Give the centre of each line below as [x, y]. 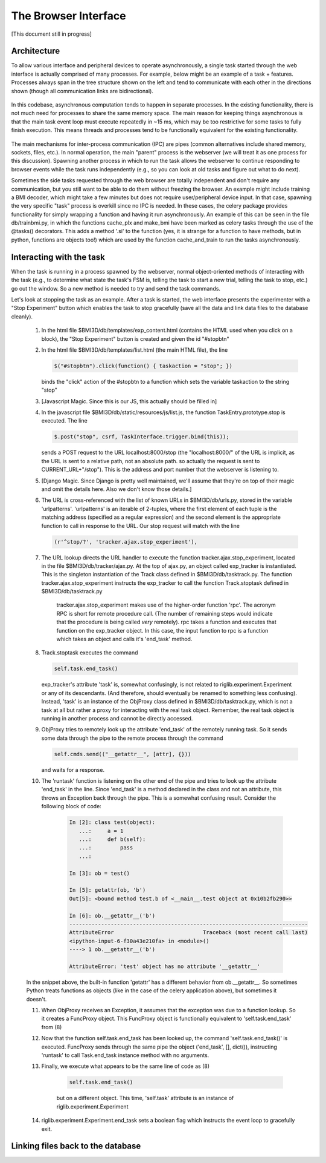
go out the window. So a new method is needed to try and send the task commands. [116, 288]
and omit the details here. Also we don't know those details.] [117, 489]
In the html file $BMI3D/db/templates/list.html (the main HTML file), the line [135, 350]
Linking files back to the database [76, 1146]
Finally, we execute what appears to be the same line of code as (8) [126, 1066]
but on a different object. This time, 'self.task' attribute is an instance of [145, 1098]
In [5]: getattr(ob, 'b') [107, 890]
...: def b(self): [112, 839]
